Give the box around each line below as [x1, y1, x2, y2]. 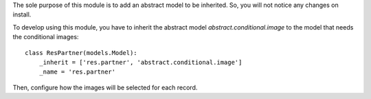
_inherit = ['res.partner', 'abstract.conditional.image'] [38, 58, 243, 66]
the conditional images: [12, 33, 79, 41]
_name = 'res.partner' [38, 68, 116, 76]
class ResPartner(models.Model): [25, 49, 137, 56]
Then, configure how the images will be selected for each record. [12, 83, 198, 91]
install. [12, 10, 32, 19]
